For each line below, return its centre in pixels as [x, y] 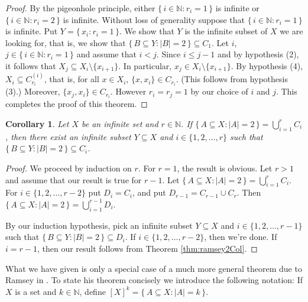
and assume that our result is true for [74, 179]
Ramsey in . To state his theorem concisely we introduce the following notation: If [154, 280]
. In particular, [145, 65]
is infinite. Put [32, 31]
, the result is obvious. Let [225, 168]
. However [128, 91]
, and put [149, 192]
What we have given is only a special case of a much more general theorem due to [154, 268]
